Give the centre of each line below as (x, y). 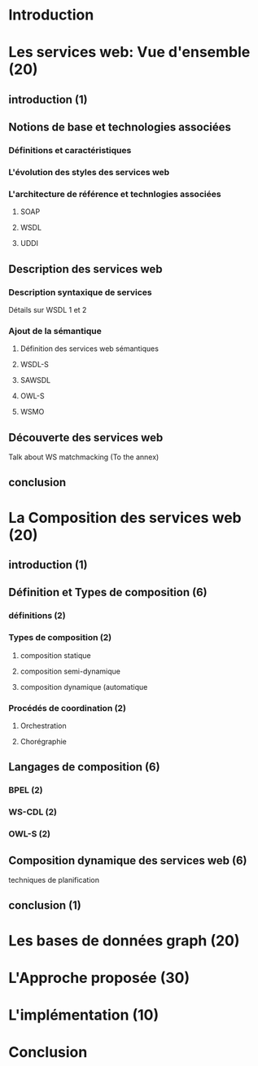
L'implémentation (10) (84, 1015)
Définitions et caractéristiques (70, 151)
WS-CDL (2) (33, 812)
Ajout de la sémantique (55, 331)
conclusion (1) (45, 906)
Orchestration (43, 726)
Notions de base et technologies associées (120, 127)
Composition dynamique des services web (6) (128, 860)
